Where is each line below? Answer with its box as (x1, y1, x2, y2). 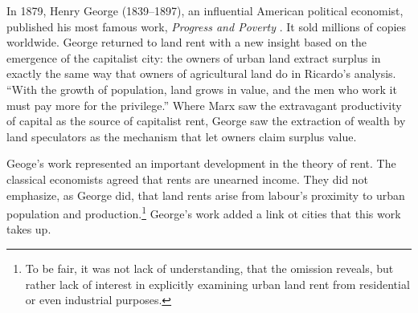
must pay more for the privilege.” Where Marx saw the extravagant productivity (6, 96, 402, 113)
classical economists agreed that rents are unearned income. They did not (6, 170, 369, 187)
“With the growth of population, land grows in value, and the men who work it (6, 80, 397, 97)
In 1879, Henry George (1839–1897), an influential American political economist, (6, 2, 404, 18)
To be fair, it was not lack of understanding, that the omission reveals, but (25, 259, 394, 276)
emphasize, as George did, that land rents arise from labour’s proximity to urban (6, 186, 405, 203)
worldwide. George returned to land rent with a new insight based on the (6, 34, 367, 51)
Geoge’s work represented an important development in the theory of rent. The (6, 155, 396, 172)
